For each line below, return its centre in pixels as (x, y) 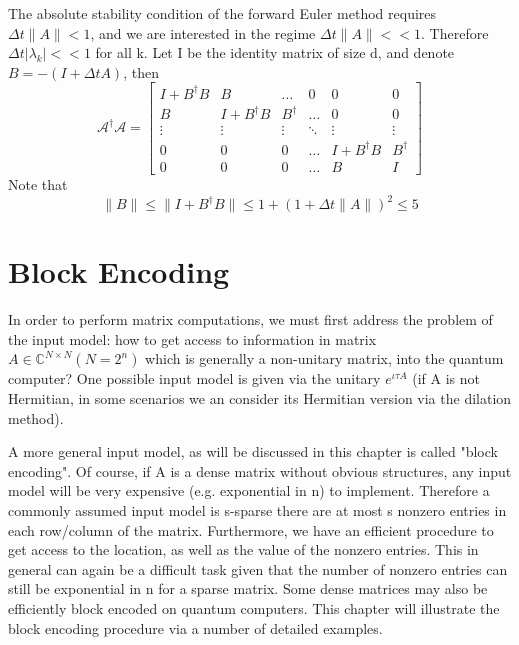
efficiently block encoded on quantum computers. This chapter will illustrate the (254, 607)
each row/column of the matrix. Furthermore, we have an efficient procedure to (251, 529)
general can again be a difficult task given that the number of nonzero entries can (258, 568)
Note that (38, 184)
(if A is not (446, 378)
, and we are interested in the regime (203, 32)
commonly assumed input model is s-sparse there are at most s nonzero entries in (257, 510)
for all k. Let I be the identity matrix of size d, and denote (275, 52)
